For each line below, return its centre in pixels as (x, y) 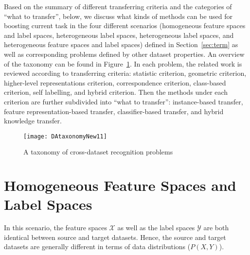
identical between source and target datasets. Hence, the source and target (115, 237)
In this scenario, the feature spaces (55, 228)
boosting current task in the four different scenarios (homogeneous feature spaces (125, 25)
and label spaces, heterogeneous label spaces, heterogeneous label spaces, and (119, 35)
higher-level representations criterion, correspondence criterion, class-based (115, 82)
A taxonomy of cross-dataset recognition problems (98, 152)
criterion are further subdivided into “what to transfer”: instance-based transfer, (124, 101)
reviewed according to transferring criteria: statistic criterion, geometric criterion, (125, 73)
